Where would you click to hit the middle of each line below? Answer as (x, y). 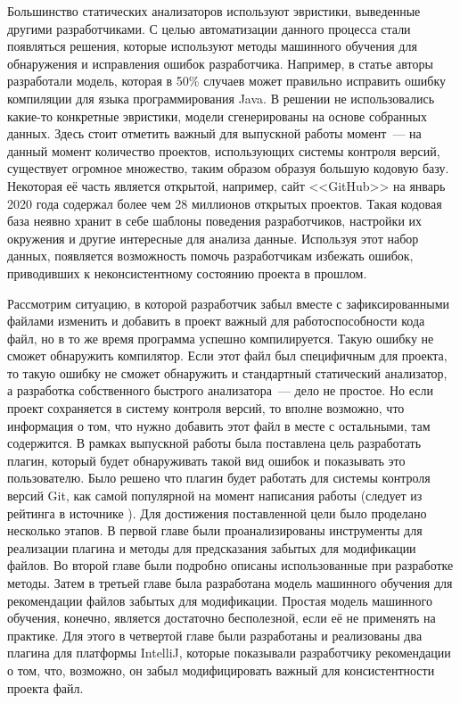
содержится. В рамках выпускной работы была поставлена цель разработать (214, 443)
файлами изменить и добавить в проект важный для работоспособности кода (216, 321)
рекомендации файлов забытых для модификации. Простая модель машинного (220, 600)
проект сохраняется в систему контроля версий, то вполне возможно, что (206, 408)
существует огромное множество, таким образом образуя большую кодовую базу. (228, 168)
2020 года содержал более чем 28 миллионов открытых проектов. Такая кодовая (225, 203)
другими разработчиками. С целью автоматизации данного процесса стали (209, 28)
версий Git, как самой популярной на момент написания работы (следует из (215, 496)
